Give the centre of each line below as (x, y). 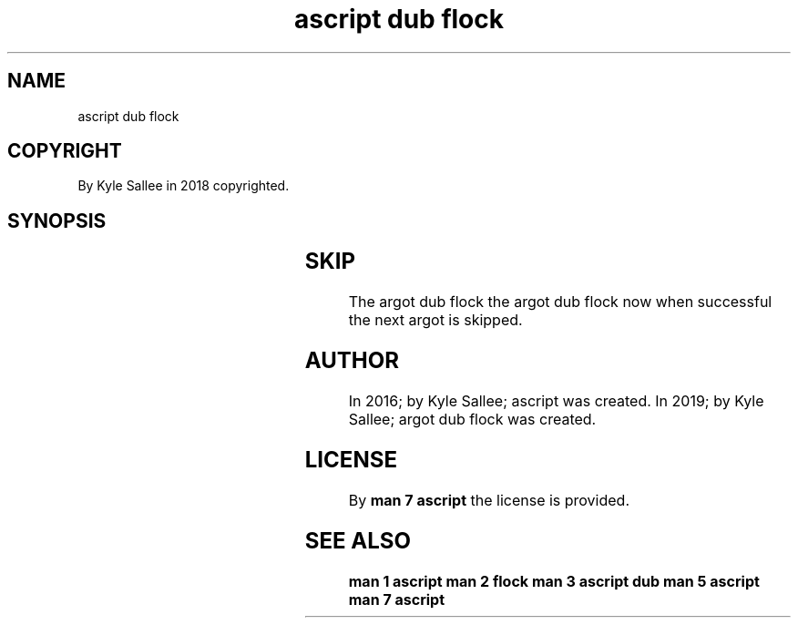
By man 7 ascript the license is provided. (489, 500)
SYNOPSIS (57, 220)
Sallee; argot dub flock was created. (472, 419)
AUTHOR (352, 361)
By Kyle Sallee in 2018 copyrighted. (184, 186)
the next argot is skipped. (435, 320)
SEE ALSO (358, 540)
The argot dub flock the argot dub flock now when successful (560, 302)
